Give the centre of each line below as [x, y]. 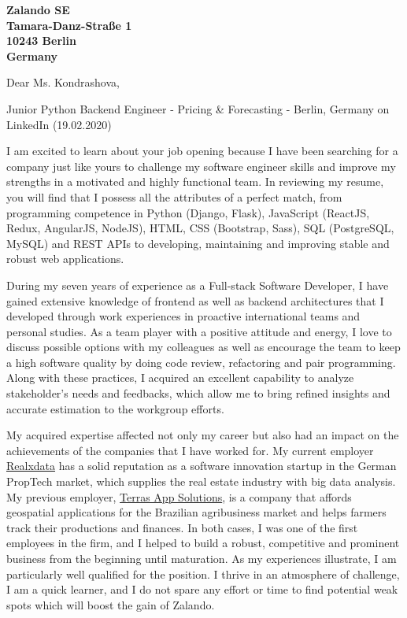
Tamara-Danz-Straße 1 [69, 25]
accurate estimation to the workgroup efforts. [115, 408]
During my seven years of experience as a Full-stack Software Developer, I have [198, 285]
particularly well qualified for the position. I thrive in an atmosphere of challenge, [203, 574]
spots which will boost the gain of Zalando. [111, 604]
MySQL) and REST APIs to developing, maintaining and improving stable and [198, 243]
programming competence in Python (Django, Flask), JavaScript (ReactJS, [188, 212]
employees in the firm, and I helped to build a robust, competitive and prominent [203, 543]
